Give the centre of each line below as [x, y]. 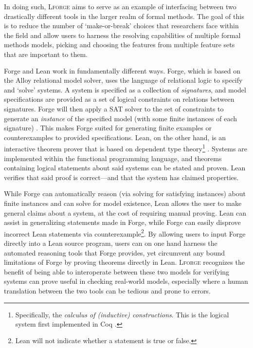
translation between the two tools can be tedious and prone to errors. [107, 290]
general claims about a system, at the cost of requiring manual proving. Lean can [125, 212]
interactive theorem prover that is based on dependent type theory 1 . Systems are [126, 148]
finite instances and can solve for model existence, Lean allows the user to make [123, 203]
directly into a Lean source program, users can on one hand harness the [111, 243]
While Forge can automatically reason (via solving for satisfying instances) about [125, 193]
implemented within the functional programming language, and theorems [113, 158]
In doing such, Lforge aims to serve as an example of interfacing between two [120, 6]
